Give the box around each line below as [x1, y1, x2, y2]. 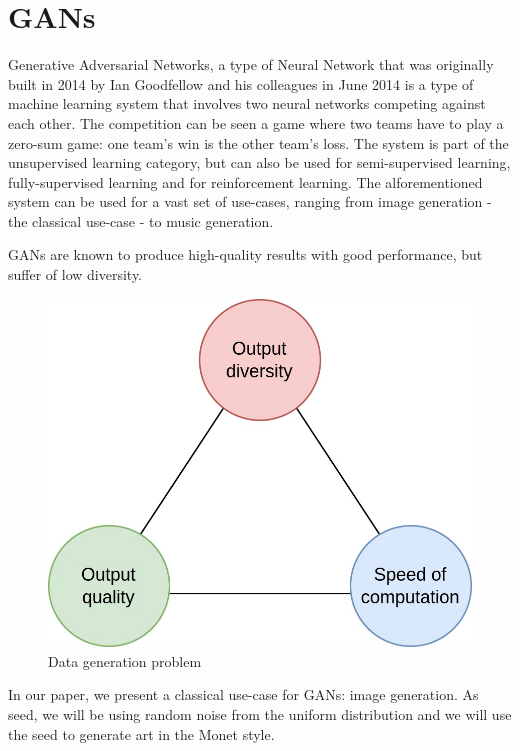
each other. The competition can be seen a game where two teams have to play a [8, 112, 504, 133]
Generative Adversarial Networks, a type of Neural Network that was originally [8, 54, 494, 75]
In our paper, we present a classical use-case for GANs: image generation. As [8, 684, 479, 705]
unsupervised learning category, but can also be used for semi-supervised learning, [8, 152, 511, 173]
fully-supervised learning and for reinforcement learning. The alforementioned [8, 171, 483, 192]
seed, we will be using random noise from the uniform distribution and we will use [8, 703, 512, 724]
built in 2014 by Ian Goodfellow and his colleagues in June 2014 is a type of [8, 73, 474, 94]
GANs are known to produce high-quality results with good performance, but [8, 244, 483, 265]
